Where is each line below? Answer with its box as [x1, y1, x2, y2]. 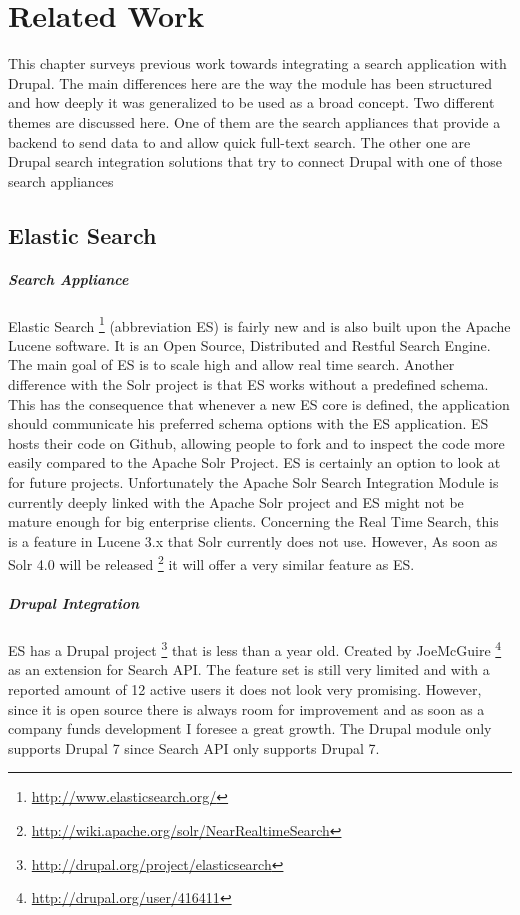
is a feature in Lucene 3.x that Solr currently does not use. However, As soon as [8, 530, 498, 551]
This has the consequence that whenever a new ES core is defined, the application [8, 393, 510, 414]
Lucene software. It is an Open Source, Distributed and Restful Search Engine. [8, 334, 491, 355]
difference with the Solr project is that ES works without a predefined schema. [8, 374, 489, 395]
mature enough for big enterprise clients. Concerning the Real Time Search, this [8, 511, 499, 532]
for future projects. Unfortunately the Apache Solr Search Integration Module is [8, 472, 499, 493]
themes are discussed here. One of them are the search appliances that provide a [8, 111, 501, 132]
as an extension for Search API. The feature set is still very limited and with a [8, 659, 490, 680]
